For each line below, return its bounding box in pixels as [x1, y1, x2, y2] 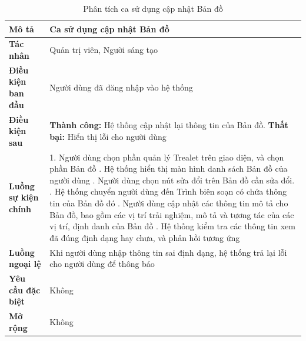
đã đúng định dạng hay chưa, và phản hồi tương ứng [49, 231, 240, 243]
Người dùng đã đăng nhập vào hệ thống [49, 81, 193, 93]
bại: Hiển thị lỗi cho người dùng [49, 130, 167, 142]
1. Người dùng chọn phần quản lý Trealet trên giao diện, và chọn [49, 151, 284, 163]
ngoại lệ [9, 258, 41, 270]
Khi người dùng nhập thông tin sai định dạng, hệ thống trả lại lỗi [49, 246, 287, 258]
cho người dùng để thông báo [49, 258, 155, 270]
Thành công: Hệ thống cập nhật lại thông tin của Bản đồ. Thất [49, 119, 288, 131]
